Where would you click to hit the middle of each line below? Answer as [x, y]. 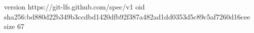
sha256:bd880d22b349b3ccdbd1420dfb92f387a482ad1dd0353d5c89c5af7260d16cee [127, 16]
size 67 [14, 26]
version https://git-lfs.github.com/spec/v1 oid [74, 6]
